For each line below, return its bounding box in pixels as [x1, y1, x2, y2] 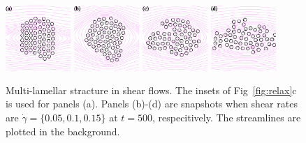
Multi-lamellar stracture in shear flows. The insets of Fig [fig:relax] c [6, 82, 297, 97]
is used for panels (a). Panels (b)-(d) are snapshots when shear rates [6, 96, 298, 111]
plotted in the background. [6, 123, 120, 138]
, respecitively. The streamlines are [152, 110, 301, 125]
